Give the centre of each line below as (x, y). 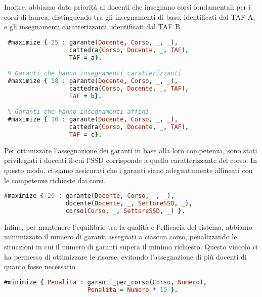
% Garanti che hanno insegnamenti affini (78, 112)
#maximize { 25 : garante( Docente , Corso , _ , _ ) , (93, 42)
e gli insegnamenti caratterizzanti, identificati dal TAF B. (93, 27)
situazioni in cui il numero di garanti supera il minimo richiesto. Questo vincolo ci (131, 246)
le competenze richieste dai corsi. (55, 180)
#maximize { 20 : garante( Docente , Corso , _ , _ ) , (89, 196)
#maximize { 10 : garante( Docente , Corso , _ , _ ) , (93, 120)
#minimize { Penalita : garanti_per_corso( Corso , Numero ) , (106, 282)
